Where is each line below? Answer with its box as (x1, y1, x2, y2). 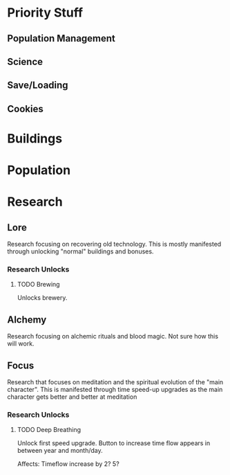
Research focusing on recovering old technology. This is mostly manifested (7, 240, 222, 249)
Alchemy (7, 314, 47, 325)
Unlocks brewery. (17, 294, 68, 302)
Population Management (7, 33, 116, 44)
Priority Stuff (7, 5, 84, 21)
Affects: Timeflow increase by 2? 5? (17, 460, 119, 468)
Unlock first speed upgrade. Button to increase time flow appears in (17, 439, 211, 447)
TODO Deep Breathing (17, 426, 82, 434)
